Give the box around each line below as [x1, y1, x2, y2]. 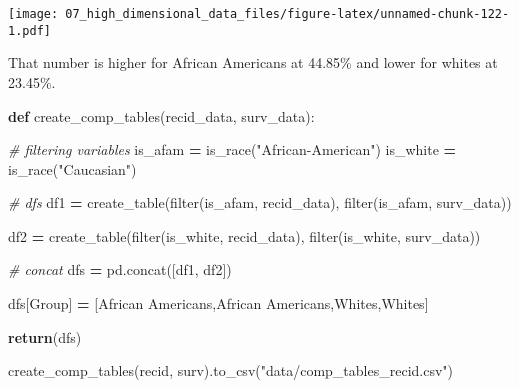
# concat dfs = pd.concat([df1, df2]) [8, 259, 232, 280]
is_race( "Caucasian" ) [8, 158, 137, 179]
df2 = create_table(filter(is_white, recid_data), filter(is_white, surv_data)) [8, 225, 481, 246]
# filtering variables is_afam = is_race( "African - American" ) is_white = [8, 139, 457, 160]
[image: [8, 7, 59, 21]
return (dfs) [8, 326, 82, 347]
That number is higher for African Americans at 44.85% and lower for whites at [8, 52, 498, 73]
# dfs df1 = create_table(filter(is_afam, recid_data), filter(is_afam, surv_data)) [8, 192, 512, 213]
